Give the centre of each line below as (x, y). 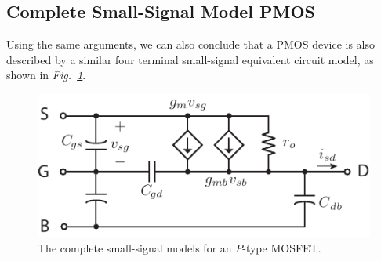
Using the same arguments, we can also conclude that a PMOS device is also (191, 44)
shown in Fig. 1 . (46, 75)
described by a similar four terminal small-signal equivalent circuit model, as (190, 59)
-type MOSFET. (282, 247)
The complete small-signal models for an (135, 247)
